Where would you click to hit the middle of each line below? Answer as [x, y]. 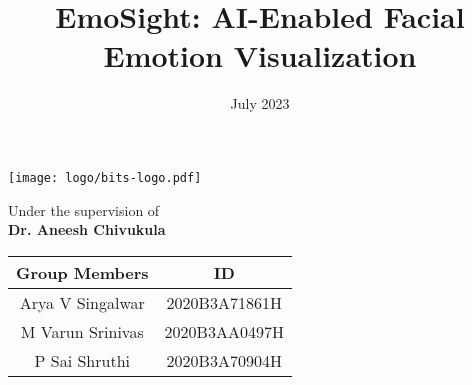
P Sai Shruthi [82, 360]
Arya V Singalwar [82, 302]
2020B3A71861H [224, 302]
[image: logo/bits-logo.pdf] [105, 177]
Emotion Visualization [260, 55]
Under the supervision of [84, 209]
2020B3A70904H [224, 360]
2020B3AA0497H [224, 331]
